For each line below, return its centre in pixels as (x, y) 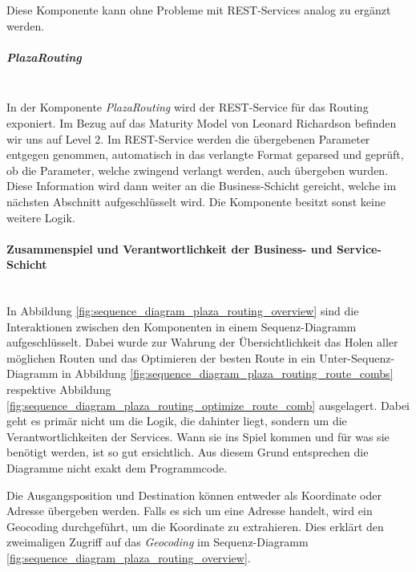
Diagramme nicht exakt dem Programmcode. (117, 468)
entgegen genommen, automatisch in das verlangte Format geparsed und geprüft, (205, 154)
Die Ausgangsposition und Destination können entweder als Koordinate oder (194, 495)
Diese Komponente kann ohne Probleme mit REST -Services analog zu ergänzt (199, 10)
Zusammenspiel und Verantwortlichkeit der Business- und (170, 248)
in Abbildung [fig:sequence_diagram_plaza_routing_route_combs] (228, 373)
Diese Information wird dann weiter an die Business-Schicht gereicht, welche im (202, 186)
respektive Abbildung (59, 389)
